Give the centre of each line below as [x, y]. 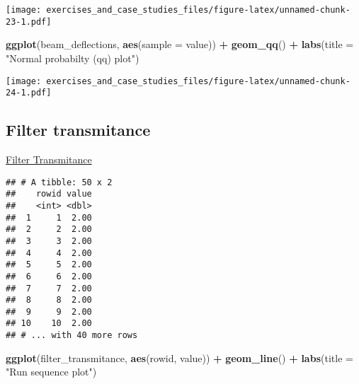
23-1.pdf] [29, 22]
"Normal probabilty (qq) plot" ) [73, 58]
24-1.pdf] [29, 93]
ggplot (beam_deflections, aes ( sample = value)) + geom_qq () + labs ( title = [180, 44]
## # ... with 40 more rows [72, 336]
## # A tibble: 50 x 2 [59, 182]
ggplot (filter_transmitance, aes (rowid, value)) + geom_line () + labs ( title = [179, 357]
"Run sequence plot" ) [51, 372]
